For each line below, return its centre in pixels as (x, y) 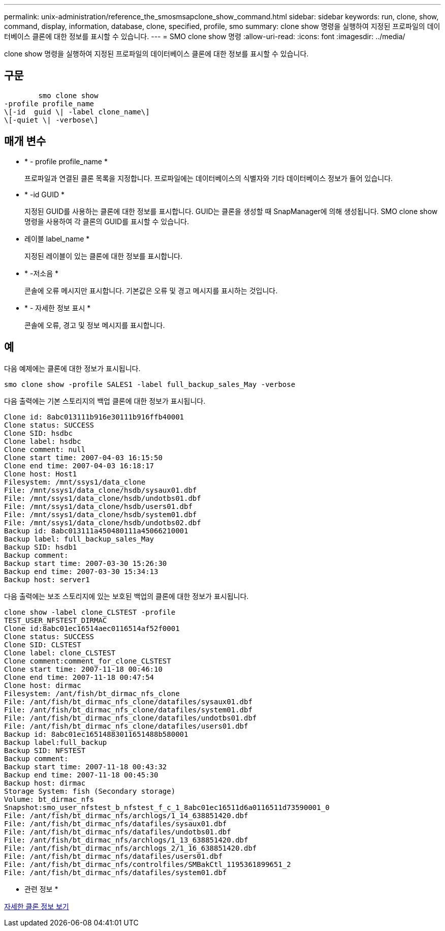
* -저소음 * (41, 273)
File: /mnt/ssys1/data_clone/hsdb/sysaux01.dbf (101, 490)
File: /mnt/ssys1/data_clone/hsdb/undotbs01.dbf (103, 498)
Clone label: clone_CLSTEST (60, 653)
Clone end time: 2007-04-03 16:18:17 (79, 466)
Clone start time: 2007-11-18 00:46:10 (83, 669)
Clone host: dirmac (43, 685)
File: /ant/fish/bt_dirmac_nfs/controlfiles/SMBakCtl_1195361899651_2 (148, 864)
